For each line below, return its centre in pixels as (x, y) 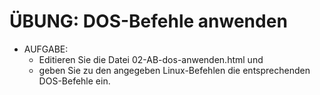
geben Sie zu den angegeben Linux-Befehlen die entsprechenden (174, 70)
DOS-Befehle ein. (74, 81)
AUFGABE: (46, 49)
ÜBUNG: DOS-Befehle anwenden (148, 21)
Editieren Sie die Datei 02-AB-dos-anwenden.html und (151, 59)
